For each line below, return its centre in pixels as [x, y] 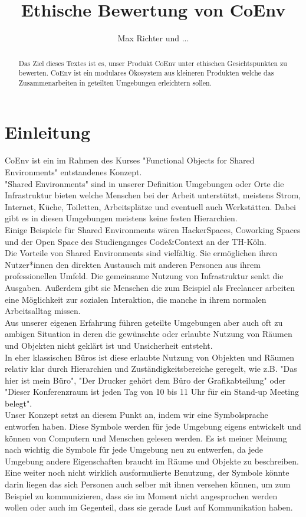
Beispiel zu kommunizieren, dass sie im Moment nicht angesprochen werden [141, 495]
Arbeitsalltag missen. [43, 311]
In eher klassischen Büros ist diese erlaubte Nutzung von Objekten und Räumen [149, 357]
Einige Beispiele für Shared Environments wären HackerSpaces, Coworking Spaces [153, 229]
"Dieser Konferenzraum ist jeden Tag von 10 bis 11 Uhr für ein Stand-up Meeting [152, 392]
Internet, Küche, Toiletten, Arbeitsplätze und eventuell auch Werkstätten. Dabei [150, 206]
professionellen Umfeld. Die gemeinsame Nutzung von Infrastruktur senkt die [144, 276]
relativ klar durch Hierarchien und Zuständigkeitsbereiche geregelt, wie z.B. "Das [151, 369]
